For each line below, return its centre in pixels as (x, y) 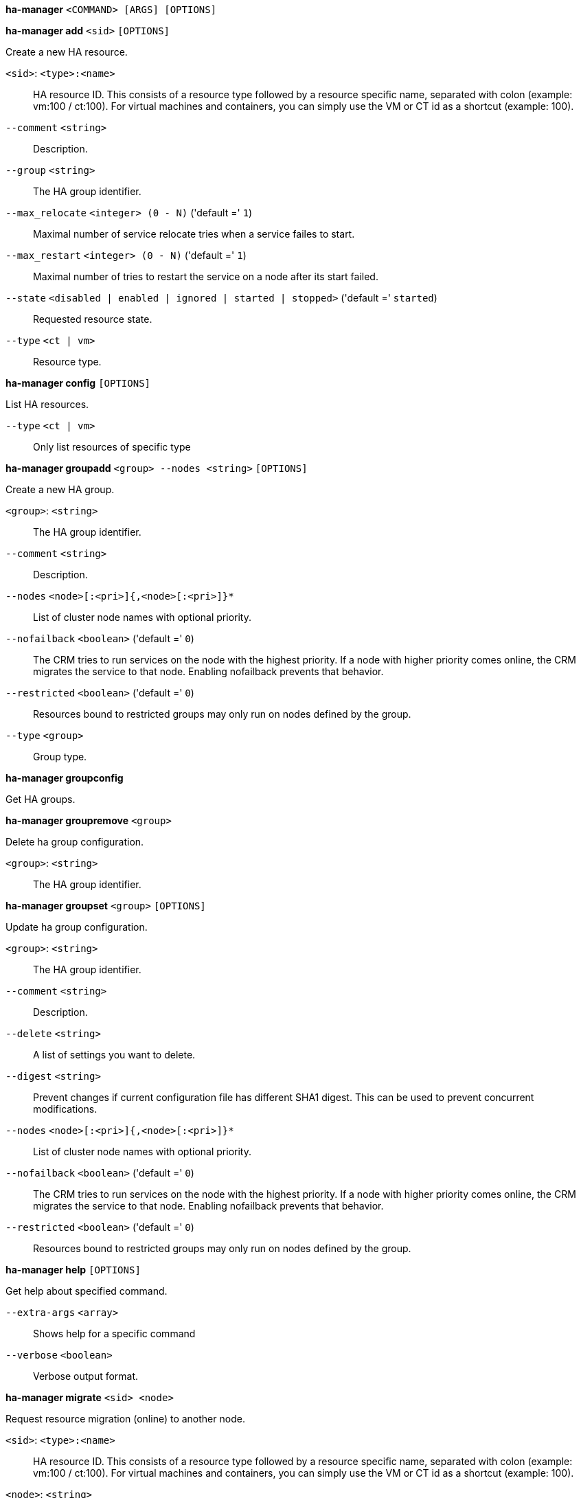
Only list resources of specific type (112, 447)
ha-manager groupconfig (65, 778)
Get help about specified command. (87, 1291)
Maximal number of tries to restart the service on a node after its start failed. (206, 276)
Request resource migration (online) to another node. (125, 1419)
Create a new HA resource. (67, 52)
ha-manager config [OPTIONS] (78, 383)
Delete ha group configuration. (75, 842)
